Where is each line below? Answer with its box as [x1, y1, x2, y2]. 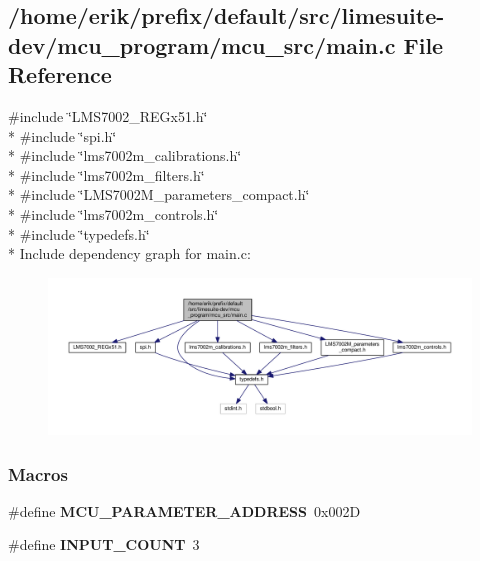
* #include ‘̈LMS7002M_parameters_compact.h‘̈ [8, 184, 310, 205]
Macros [8, 461, 68, 486]
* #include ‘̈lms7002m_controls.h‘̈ [8, 203, 219, 224]
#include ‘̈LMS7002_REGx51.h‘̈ [8, 105, 208, 126]
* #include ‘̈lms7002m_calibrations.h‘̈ [8, 145, 242, 166]
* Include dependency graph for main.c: [8, 243, 251, 264]
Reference [8, 59, 112, 90]
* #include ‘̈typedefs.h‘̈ [8, 223, 150, 244]
